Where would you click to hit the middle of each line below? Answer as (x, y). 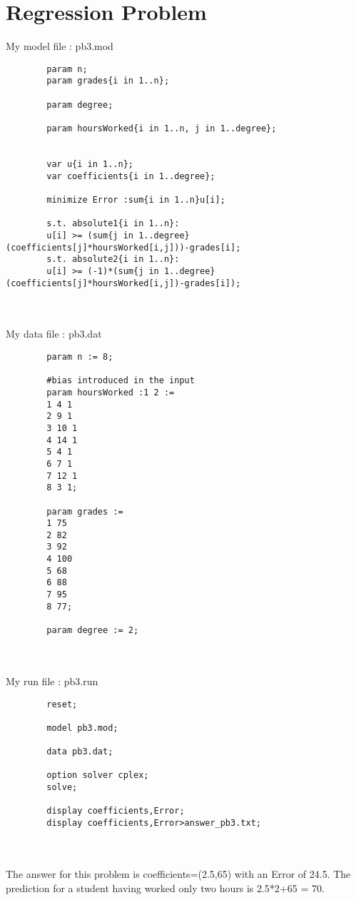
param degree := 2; (93, 631)
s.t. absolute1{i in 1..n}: (113, 224)
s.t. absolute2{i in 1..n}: (113, 259)
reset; (62, 704)
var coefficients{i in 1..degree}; (131, 176)
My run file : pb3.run (52, 681)
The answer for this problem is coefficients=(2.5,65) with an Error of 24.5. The (178, 873)
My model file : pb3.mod (60, 46)
